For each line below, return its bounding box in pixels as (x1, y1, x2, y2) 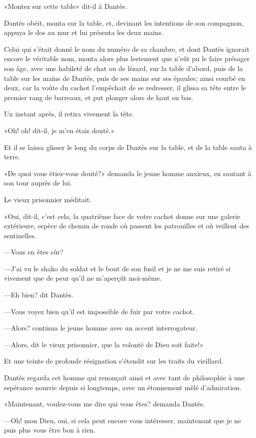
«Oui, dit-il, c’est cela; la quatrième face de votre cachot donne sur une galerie (4, 211, 240, 221)
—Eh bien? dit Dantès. (4, 290, 73, 300)
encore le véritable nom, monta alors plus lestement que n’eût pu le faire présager (4, 53, 250, 64)
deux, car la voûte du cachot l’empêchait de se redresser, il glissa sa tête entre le (4, 82, 246, 93)
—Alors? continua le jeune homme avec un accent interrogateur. (4, 323, 197, 333)
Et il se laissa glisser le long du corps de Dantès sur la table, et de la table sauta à (4, 142, 252, 152)
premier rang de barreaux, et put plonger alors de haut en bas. (4, 92, 193, 102)
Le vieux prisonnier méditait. (4, 194, 92, 204)
